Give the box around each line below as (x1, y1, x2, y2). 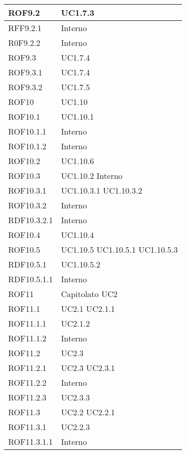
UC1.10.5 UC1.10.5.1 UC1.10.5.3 (61, 244, 178, 255)
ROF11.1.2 (8, 332, 47, 344)
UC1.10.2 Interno (61, 170, 123, 181)
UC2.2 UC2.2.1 (61, 406, 115, 418)
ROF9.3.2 (8, 81, 43, 93)
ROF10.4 (8, 229, 40, 241)
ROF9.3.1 (8, 66, 43, 78)
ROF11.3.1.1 (8, 436, 53, 447)
